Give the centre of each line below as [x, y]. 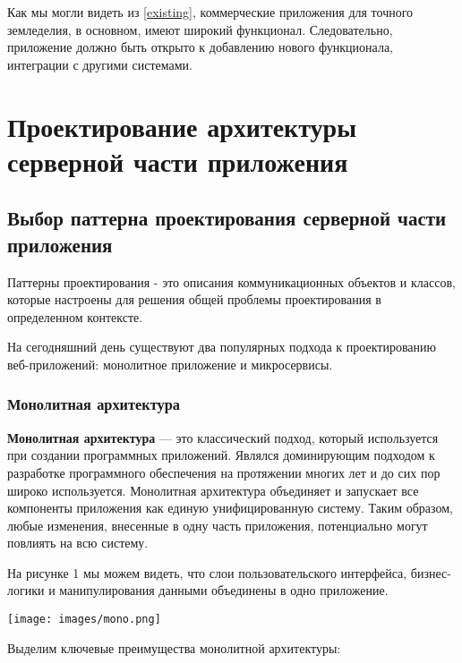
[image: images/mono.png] [84, 620]
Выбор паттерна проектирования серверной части [227, 218]
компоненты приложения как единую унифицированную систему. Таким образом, [230, 508]
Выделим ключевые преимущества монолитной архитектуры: [174, 647]
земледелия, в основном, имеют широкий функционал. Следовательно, [200, 29]
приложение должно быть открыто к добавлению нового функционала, [201, 47]
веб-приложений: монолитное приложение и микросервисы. [170, 364]
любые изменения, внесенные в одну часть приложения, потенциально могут [218, 525]
